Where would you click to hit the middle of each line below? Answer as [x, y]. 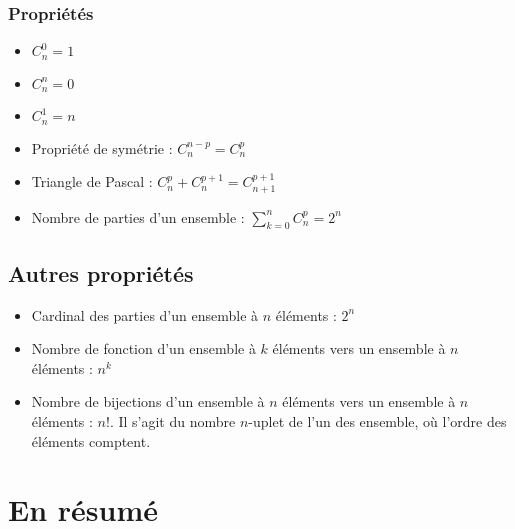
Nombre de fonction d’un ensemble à [143, 348]
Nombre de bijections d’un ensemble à [148, 401]
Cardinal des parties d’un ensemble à [145, 314]
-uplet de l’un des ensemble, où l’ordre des [377, 420]
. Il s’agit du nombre [172, 420]
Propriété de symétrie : [102, 147]
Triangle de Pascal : [92, 181]
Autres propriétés [101, 272]
